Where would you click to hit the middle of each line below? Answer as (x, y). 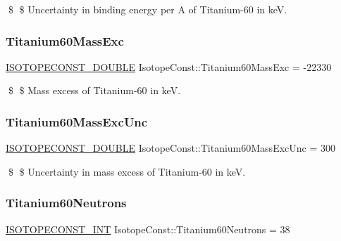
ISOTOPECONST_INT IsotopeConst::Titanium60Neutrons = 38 (148, 229)
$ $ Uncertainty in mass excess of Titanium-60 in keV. (127, 171)
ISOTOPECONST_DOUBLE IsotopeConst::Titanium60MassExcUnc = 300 (170, 148)
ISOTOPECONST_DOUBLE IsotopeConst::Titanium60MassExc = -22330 (169, 66)
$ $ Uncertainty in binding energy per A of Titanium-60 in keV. (148, 9)
